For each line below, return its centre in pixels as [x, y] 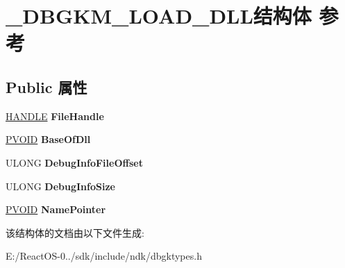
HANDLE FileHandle [55, 116]
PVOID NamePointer [56, 209]
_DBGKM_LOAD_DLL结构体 [159, 16]
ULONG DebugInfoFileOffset [74, 162]
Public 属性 [47, 86]
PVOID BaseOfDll [48, 139]
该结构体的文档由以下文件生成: [75, 232]
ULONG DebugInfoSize [60, 186]
